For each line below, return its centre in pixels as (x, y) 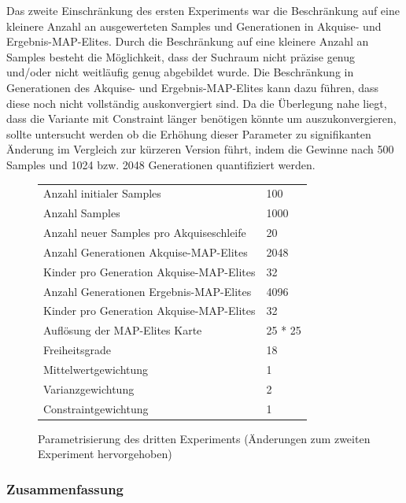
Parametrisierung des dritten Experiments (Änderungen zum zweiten (204, 438)
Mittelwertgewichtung (96, 369)
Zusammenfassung (65, 488)
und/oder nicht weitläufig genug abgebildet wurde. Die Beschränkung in (180, 72)
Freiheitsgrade (77, 350)
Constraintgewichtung (96, 408)
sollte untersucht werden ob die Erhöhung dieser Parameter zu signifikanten (189, 133)
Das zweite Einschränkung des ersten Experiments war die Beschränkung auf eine (203, 10)
